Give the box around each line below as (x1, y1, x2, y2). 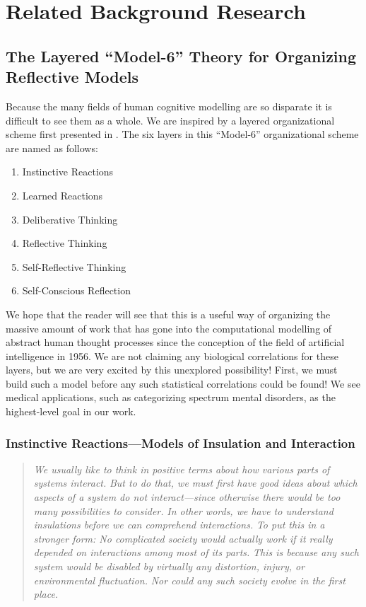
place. (33, 586, 59, 601)
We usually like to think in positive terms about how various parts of (33, 461, 330, 476)
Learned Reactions (22, 187, 103, 202)
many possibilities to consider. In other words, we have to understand (33, 503, 333, 518)
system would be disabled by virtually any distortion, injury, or (33, 559, 305, 574)
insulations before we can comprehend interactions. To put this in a (33, 517, 325, 532)
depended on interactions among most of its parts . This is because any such (33, 545, 360, 560)
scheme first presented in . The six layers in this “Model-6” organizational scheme (6, 127, 359, 141)
